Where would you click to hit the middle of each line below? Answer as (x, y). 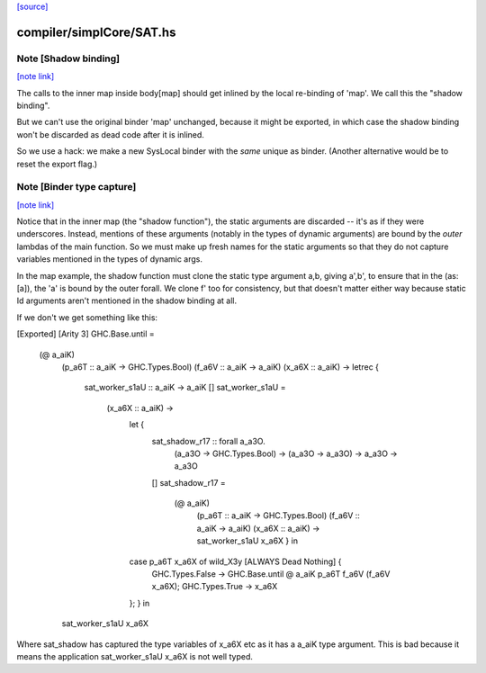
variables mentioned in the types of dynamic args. (109, 259)
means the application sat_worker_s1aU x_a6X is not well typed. (135, 656)
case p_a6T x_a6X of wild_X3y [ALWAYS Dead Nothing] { (235, 561)
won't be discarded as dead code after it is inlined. (110, 134)
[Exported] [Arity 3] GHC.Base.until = (85, 334)
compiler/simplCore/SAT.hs (96, 32)
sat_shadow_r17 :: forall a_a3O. (208, 441)
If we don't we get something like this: (87, 317)
